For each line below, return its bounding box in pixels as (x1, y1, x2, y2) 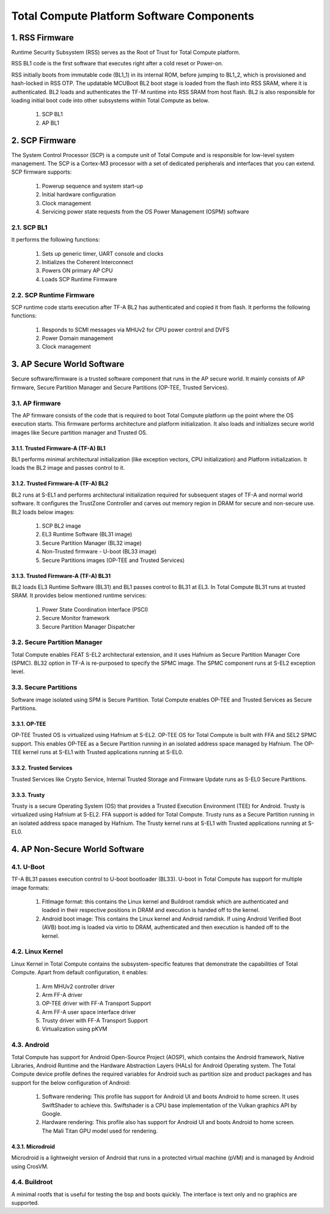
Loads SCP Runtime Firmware (42, 275, 117, 283)
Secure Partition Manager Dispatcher (42, 623, 136, 630)
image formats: (11, 884, 50, 891)
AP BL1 (42, 119, 59, 127)
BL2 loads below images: (11, 508, 75, 516)
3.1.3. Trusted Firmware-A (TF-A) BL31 (11, 572, 111, 579)
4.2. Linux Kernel (11, 947, 64, 956)
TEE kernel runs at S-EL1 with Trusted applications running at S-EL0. (11, 749, 183, 756)
